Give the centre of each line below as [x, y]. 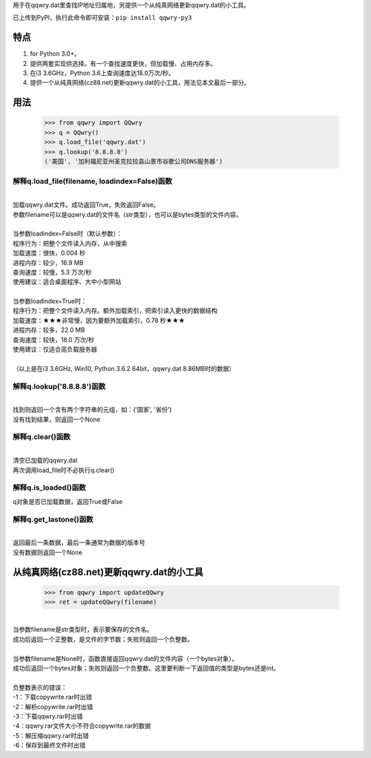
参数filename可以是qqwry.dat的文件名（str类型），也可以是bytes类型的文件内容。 [127, 214]
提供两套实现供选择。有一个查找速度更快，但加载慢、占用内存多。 [123, 63]
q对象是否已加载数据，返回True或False [68, 501]
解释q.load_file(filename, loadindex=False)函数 [92, 181]
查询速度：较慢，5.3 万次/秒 [52, 272]
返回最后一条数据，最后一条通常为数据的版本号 [79, 543]
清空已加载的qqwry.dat [45, 461]
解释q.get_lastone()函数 [53, 519]
